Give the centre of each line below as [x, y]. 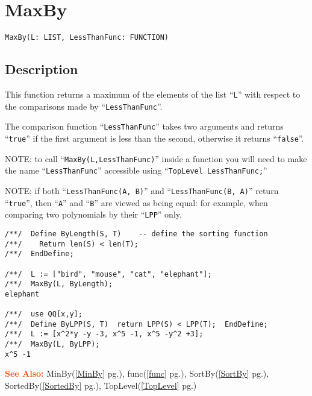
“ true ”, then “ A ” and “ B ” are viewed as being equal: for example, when [136, 202]
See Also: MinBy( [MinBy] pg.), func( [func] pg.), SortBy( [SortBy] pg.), [137, 373]
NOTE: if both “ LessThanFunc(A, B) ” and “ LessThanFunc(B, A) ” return [142, 190]
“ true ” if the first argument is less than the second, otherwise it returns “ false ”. [154, 138]
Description [42, 69]
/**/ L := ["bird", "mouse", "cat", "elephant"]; [108, 274]
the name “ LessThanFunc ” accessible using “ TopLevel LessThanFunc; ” [136, 170]
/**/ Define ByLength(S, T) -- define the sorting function [136, 234]
